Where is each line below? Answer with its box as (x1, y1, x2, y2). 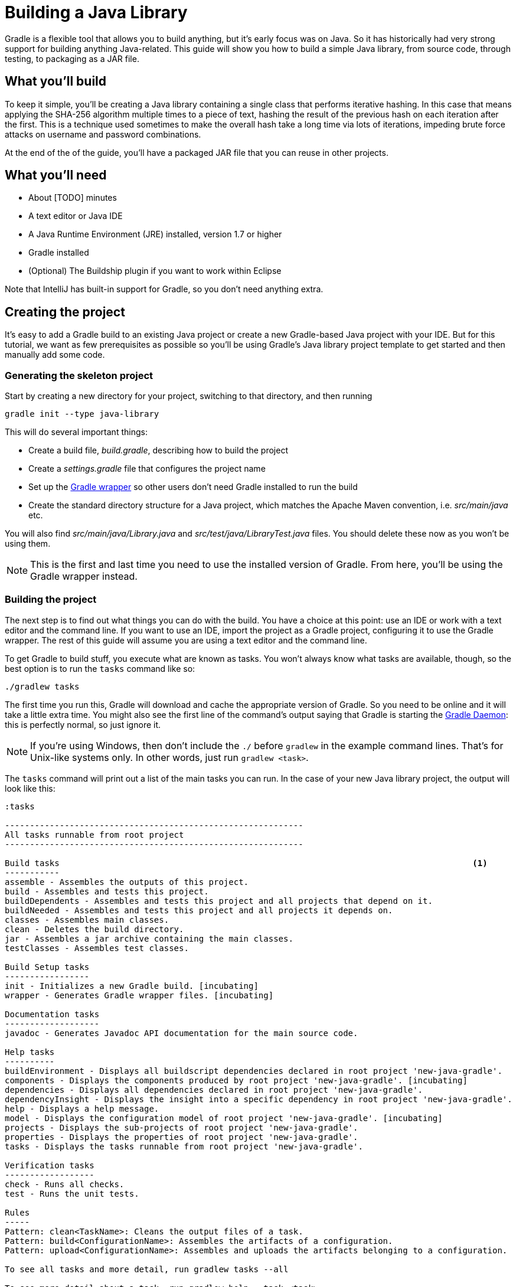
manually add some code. (5, 349, 105, 360)
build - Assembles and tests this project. (5, 886, 209, 896)
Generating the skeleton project (5, 369, 154, 381)
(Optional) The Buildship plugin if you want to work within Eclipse (28, 266, 282, 276)
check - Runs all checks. (5, 1179, 125, 1189)
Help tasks (5, 1047, 55, 1057)
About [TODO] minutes (28, 192, 117, 203)
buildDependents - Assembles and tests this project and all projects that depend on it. (5, 896, 433, 906)
